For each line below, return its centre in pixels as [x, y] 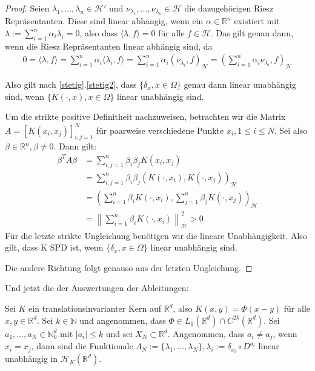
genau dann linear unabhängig [240, 84]
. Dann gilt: [75, 146]
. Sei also [291, 130]
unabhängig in [31, 359]
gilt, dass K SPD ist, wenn [54, 247]
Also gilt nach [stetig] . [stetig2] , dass [71, 84]
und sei [119, 333]
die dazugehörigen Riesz [229, 8]
